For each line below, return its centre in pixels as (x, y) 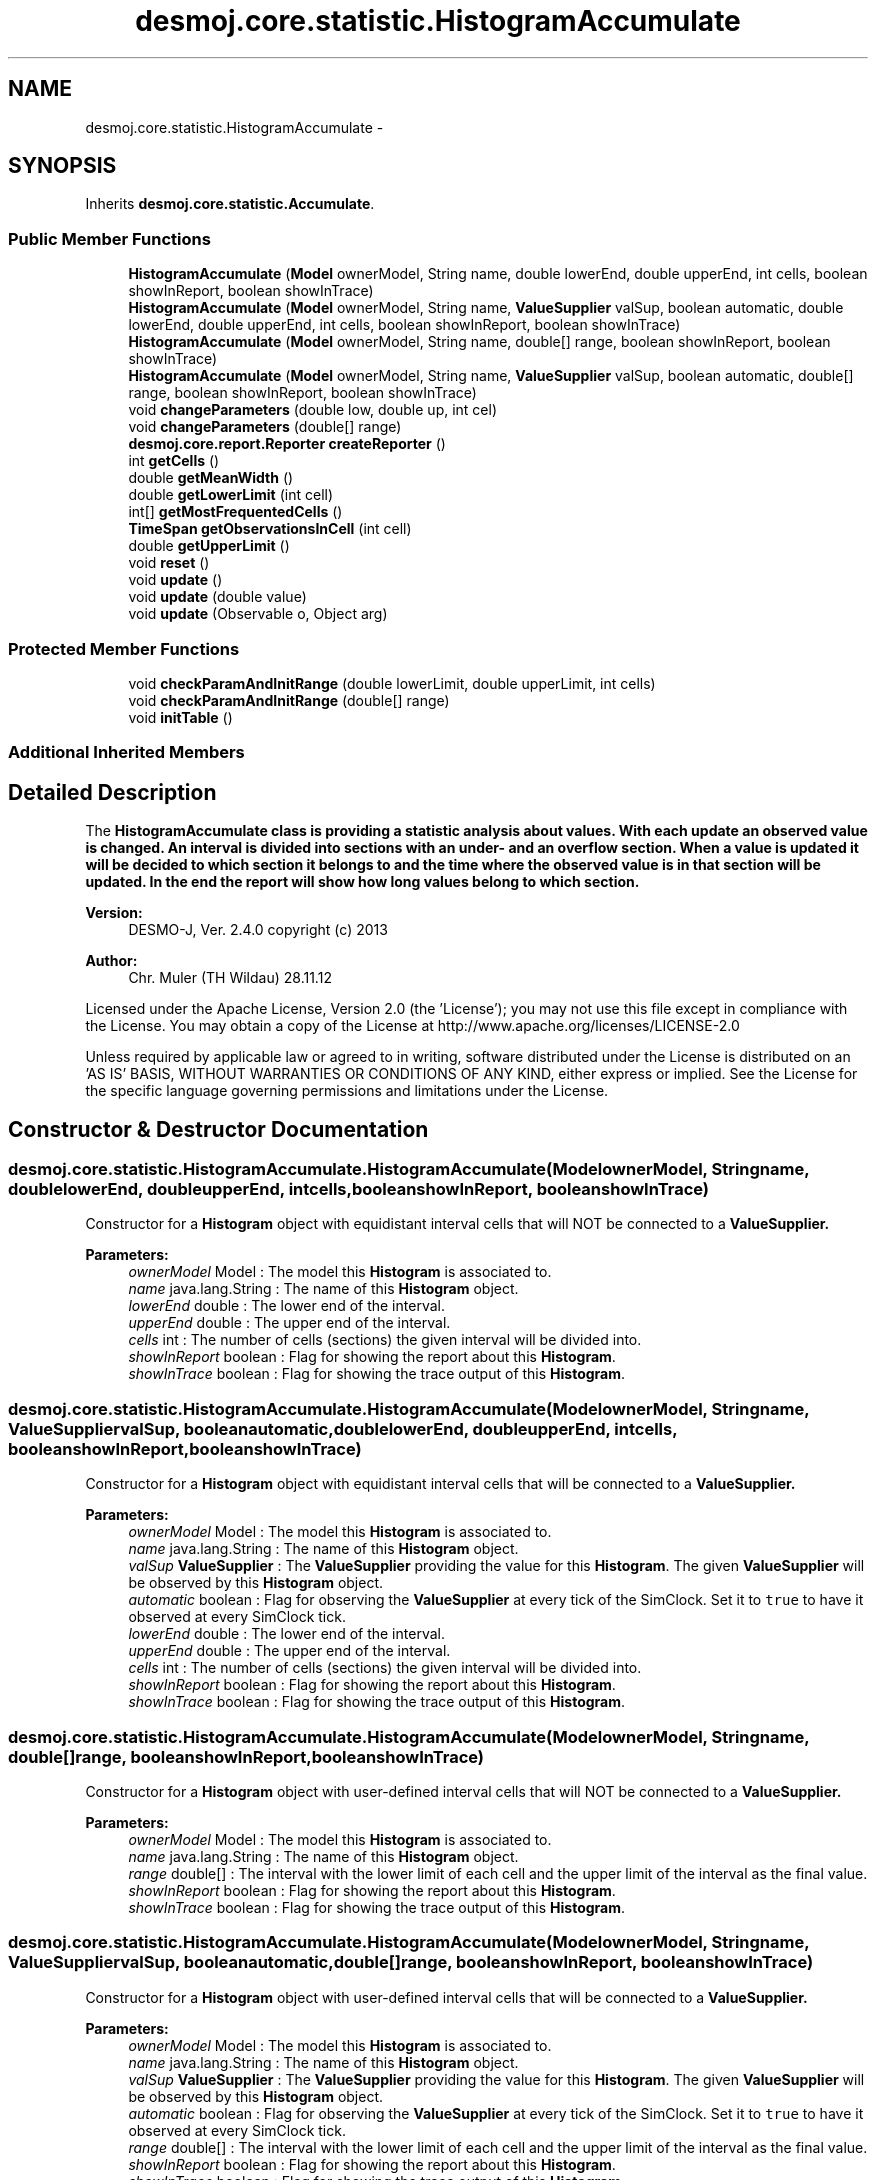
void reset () (169, 563)
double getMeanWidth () (211, 478)
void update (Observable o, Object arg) (258, 614)
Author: (111, 961)
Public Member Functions (109, 238)
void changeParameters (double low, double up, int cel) (313, 410)
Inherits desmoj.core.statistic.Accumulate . (230, 204)
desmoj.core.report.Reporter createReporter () (287, 444)
